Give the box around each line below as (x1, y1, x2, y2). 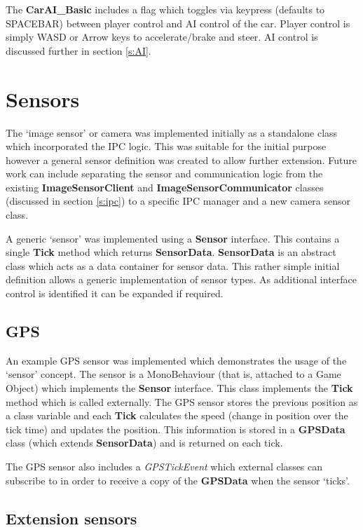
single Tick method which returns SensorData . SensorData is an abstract (6, 245, 336, 259)
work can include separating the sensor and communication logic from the (6, 166, 323, 181)
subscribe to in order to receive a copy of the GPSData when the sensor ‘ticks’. (6, 473, 350, 487)
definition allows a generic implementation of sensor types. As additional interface (6, 272, 357, 287)
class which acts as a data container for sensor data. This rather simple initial (6, 258, 340, 273)
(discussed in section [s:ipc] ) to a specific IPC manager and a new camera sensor (6, 193, 351, 208)
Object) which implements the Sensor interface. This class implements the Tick (6, 381, 353, 395)
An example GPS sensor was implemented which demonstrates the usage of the (6, 353, 347, 367)
